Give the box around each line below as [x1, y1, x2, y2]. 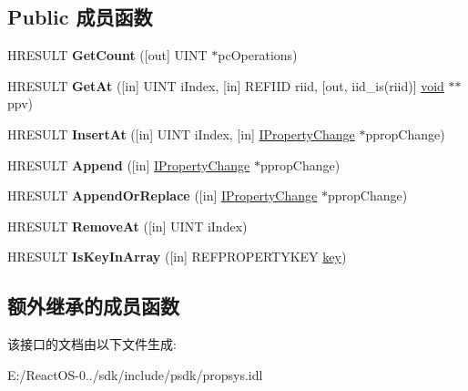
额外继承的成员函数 [7, 292, 179, 320]
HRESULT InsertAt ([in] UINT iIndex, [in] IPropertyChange [7, 124, 355, 143]
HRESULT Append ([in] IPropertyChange [7, 155, 250, 174]
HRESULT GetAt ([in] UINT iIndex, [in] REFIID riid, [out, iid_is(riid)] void [7, 76, 444, 95]
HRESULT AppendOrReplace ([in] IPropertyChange [7, 186, 318, 205]
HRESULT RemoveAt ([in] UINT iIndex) [7, 216, 248, 235]
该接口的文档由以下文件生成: [7, 334, 177, 354]
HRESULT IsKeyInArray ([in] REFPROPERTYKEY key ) [7, 247, 347, 266]
